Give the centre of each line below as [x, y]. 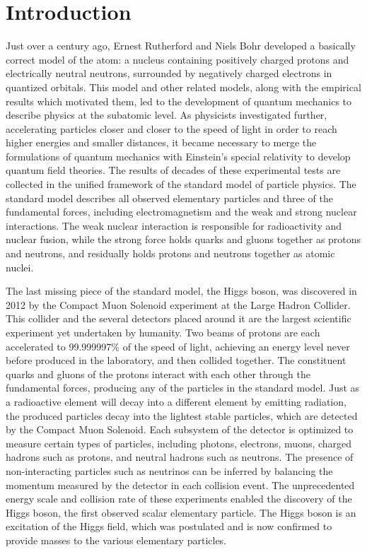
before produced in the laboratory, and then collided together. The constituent [176, 360]
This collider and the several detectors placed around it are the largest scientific [179, 318]
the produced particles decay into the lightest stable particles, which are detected [182, 415]
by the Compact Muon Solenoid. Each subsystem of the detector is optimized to [180, 429]
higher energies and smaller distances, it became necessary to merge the [161, 142]
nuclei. [20, 267]
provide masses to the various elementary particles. [116, 540]
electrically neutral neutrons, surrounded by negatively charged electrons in [169, 73]
